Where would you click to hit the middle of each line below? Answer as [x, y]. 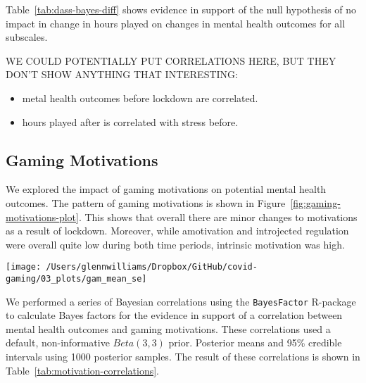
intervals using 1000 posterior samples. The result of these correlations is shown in [183, 357]
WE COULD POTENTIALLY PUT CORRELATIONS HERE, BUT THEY [171, 60]
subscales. [27, 37]
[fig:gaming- [315, 202]
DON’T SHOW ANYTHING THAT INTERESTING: [122, 74]
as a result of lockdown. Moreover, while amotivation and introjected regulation [177, 231]
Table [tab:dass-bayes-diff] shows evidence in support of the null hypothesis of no [181, 9]
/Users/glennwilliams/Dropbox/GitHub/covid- [152, 267]
